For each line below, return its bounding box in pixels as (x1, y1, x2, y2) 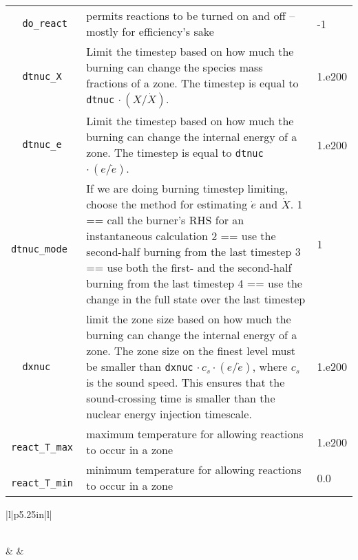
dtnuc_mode (11, 244, 67, 255)
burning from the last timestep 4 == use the (86, 275, 302, 291)
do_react (22, 18, 67, 29)
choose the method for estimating (86, 196, 248, 212)
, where (252, 358, 288, 374)
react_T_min (11, 477, 74, 488)
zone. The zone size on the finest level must (86, 343, 295, 358)
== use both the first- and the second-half (86, 259, 292, 275)
